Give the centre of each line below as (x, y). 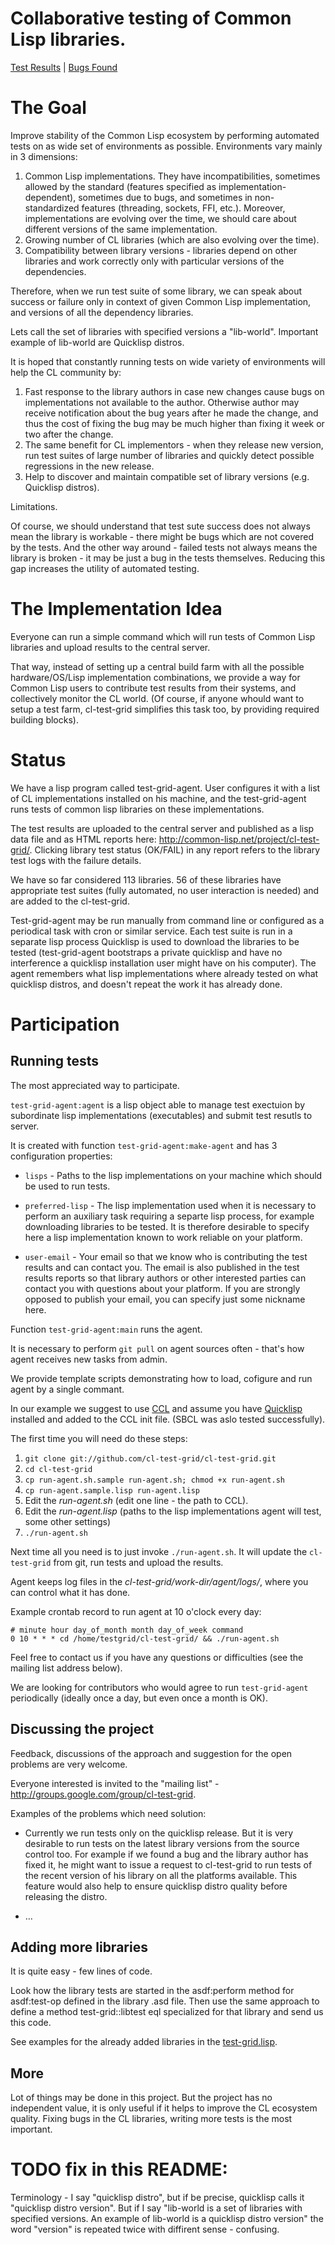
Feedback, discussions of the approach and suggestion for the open (151, 1753)
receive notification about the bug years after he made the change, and (171, 413)
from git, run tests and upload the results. (138, 1562)
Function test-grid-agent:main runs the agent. (106, 1329)
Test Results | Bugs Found (64, 67)
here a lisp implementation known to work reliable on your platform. (163, 1237)
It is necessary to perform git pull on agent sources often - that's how (157, 1348)
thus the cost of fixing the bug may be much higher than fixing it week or (174, 423)
